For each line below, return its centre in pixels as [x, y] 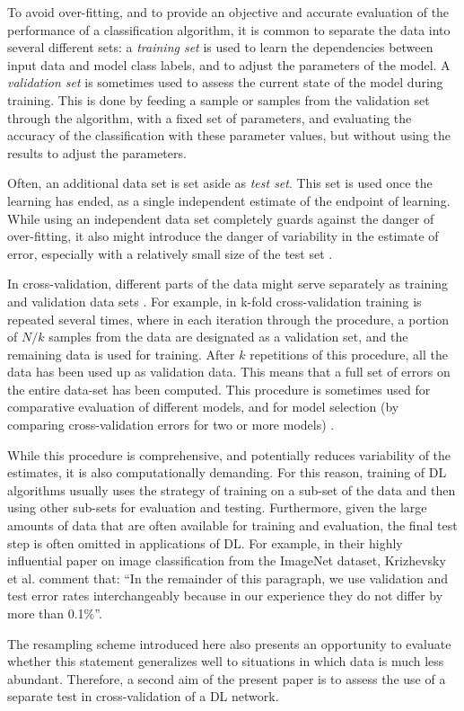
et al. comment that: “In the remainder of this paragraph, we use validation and [228, 578]
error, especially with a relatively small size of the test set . [170, 253]
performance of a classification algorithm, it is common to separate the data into [229, 29]
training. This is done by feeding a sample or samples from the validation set [219, 99]
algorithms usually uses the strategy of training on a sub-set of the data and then [232, 489]
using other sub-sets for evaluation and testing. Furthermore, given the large [217, 507]
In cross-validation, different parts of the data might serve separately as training [228, 284]
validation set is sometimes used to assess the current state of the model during [225, 82]
